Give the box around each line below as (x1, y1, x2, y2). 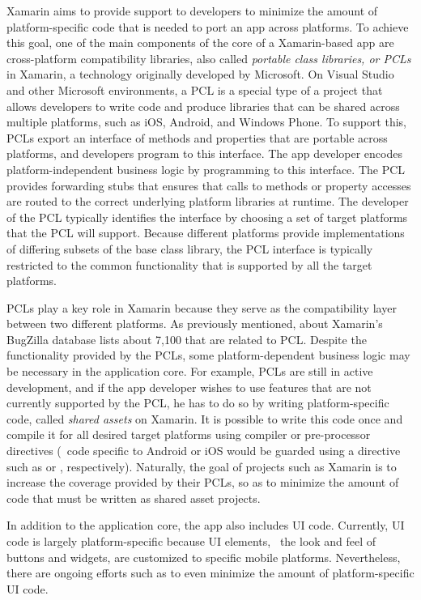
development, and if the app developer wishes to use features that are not (6, 378, 372, 395)
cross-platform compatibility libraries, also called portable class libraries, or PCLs (6, 49, 411, 66)
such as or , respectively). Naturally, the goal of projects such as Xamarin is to (6, 457, 397, 474)
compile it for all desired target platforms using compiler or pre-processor (6, 426, 371, 443)
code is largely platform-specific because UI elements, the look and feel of (6, 533, 376, 549)
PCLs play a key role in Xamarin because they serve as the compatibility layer (6, 299, 397, 316)
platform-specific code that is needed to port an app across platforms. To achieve (6, 18, 409, 35)
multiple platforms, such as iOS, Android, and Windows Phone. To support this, (6, 113, 406, 130)
